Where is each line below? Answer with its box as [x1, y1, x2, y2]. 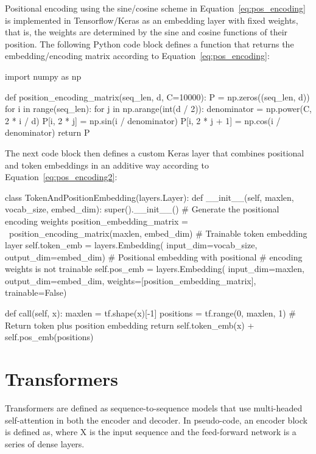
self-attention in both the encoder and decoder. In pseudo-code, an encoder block [5, 413, 307, 426]
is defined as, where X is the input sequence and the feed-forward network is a [5, 425, 297, 438]
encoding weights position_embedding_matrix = [5, 214, 188, 227]
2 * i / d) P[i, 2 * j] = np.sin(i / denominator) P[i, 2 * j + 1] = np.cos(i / [5, 114, 281, 127]
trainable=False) [5, 286, 67, 299]
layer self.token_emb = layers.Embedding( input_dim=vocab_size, [5, 239, 258, 251]
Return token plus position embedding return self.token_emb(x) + [5, 318, 255, 331]
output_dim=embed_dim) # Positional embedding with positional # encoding [5, 250, 303, 263]
